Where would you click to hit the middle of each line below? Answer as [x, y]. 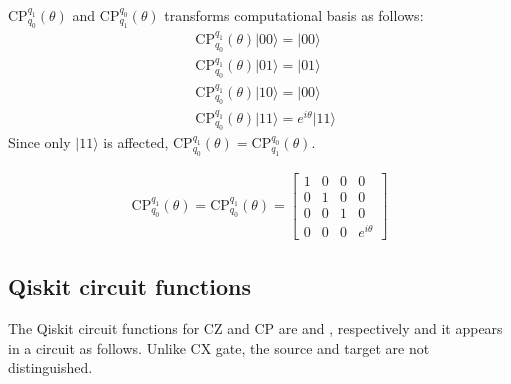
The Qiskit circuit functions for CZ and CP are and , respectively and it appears [255, 328]
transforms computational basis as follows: [294, 15]
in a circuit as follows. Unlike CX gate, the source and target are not [219, 347]
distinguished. [50, 367]
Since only [39, 142]
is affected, [136, 142]
